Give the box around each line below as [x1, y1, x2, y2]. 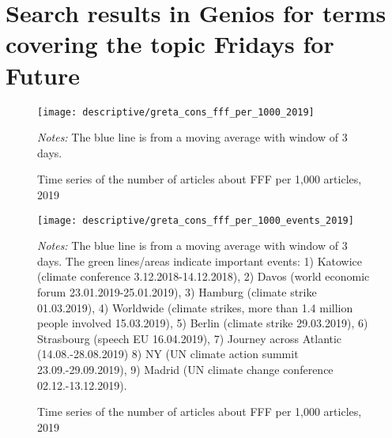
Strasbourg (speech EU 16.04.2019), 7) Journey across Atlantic [37, 330, 342, 346]
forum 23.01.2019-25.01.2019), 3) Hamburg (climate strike [37, 283, 317, 300]
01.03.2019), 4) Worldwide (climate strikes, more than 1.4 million [37, 299, 353, 315]
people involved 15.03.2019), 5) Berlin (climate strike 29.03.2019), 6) [37, 315, 368, 331]
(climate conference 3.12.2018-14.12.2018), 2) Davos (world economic [37, 268, 370, 285]
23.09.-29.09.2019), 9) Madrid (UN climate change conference [37, 361, 334, 377]
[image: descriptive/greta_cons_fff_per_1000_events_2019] [37, 214, 354, 226]
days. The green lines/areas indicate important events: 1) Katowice [37, 252, 363, 269]
